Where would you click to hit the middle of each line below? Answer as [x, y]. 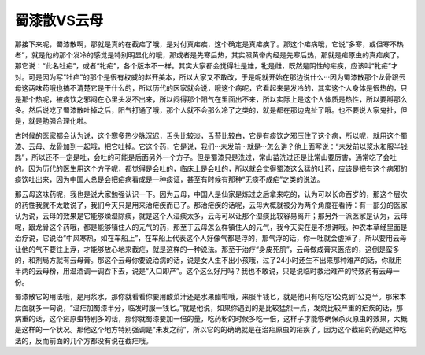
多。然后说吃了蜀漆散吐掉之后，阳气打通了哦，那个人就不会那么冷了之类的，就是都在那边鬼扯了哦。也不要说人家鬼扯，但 [211, 109]
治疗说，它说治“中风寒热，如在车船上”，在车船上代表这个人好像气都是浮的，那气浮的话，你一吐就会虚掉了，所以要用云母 [211, 238]
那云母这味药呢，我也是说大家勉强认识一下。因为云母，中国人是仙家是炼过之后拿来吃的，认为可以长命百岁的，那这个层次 [211, 194]
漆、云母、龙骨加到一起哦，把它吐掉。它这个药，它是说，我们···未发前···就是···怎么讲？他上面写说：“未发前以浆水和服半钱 [211, 146]
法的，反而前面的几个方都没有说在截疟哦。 [83, 340]
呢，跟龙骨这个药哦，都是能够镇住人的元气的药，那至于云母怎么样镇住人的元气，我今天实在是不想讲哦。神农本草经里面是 [211, 227]
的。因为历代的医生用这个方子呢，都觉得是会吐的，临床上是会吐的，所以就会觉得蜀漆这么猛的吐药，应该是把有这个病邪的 [211, 168]
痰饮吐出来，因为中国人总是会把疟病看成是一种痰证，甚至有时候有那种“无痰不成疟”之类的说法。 [169, 179]
